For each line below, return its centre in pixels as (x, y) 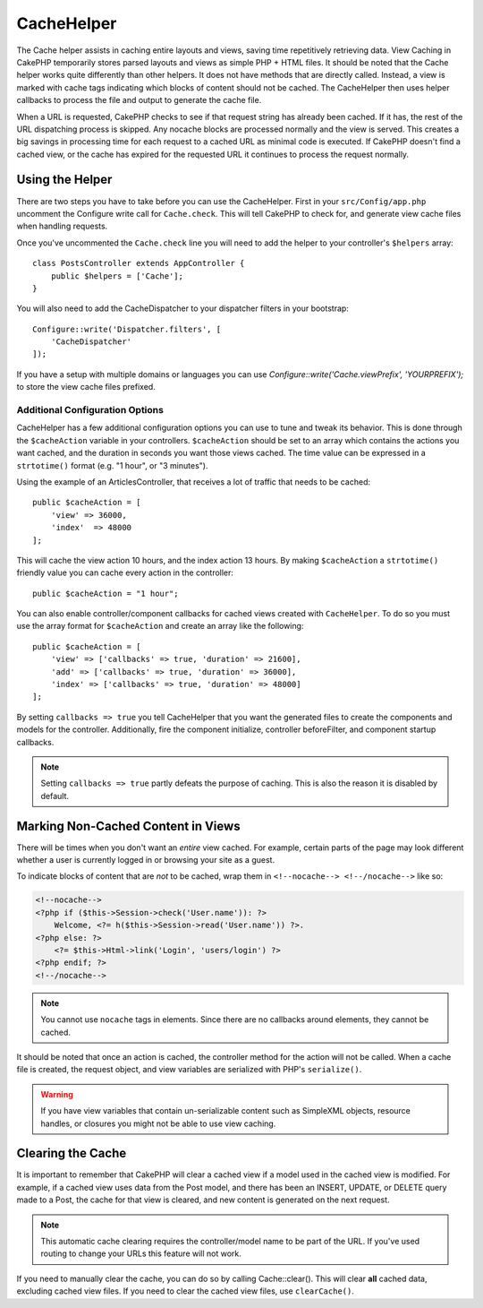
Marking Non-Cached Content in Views (128, 826)
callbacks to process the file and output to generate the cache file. (139, 100)
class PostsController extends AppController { (139, 263)
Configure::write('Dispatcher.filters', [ (127, 329)
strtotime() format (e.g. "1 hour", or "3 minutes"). (112, 465)
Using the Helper (64, 180)
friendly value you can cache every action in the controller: (125, 572)
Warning (57, 1094)
